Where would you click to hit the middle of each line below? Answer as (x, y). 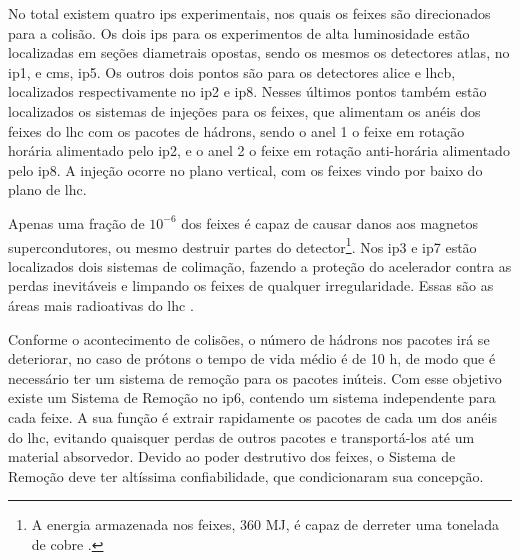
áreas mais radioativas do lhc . (101, 304)
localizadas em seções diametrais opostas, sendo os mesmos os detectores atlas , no (259, 52)
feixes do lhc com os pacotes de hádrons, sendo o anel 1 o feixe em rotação (236, 130)
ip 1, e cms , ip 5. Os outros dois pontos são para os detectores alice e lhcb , (232, 71)
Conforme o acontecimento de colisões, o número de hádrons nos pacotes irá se (249, 338)
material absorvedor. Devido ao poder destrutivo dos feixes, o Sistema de (232, 456)
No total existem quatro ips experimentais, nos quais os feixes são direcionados (249, 13)
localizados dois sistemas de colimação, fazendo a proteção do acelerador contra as (260, 265)
